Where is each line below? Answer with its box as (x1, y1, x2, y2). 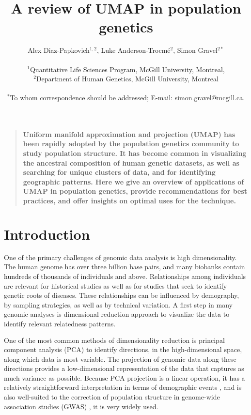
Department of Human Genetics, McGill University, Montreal (36, 74, 219, 84)
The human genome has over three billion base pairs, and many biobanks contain (4, 261, 245, 272)
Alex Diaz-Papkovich (28, 45, 90, 55)
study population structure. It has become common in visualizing (23, 148, 247, 158)
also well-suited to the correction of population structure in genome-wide (4, 392, 220, 402)
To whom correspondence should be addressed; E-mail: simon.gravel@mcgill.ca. (10, 92, 245, 103)
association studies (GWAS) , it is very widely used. (4, 401, 158, 411)
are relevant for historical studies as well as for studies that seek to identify (4, 280, 227, 291)
